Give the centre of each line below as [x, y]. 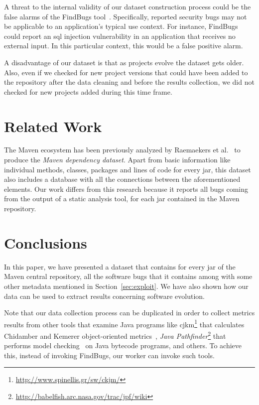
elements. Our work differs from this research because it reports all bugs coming [126, 189]
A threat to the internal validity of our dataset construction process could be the [128, 6]
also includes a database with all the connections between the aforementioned [122, 179]
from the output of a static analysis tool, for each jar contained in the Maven [122, 199]
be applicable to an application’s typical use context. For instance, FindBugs [121, 26]
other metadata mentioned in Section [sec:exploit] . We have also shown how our [126, 286]
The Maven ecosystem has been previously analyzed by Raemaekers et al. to [122, 150]
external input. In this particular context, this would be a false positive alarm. [124, 46]
